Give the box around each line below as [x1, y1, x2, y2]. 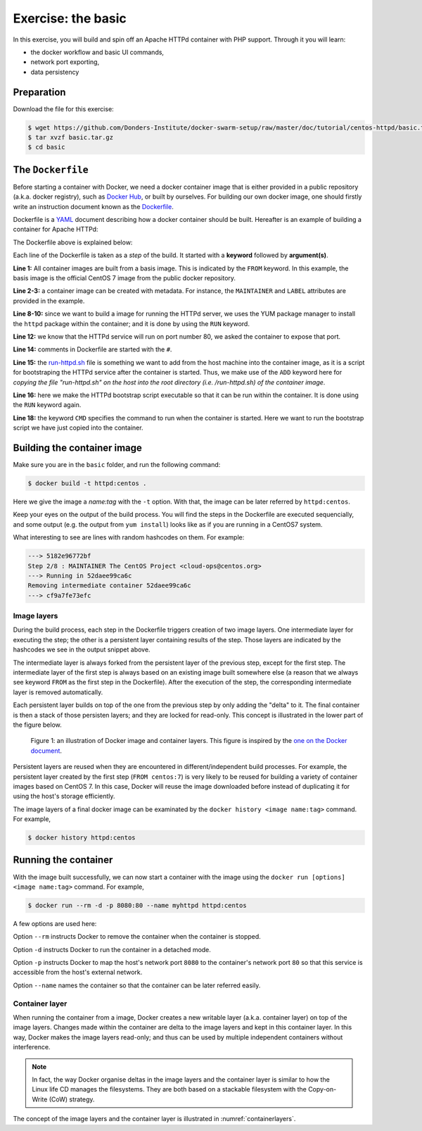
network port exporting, [30, 58, 100, 66]
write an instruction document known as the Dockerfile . [13, 202, 174, 211]
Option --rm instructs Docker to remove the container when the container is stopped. [13, 932, 262, 941]
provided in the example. [13, 296, 85, 305]
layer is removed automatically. [13, 687, 103, 696]
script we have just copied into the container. [13, 423, 143, 432]
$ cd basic [27, 143, 65, 151]
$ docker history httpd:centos [27, 834, 136, 842]
